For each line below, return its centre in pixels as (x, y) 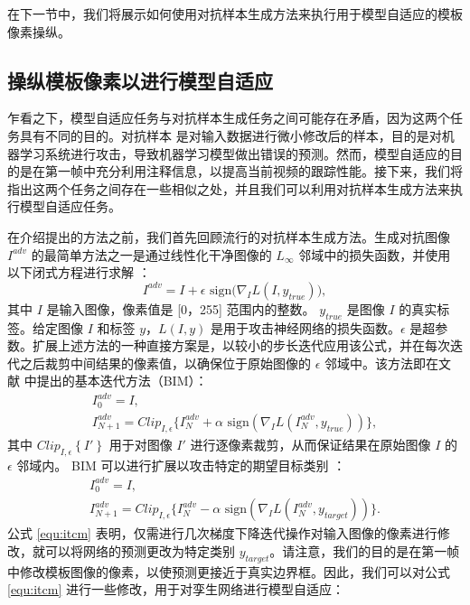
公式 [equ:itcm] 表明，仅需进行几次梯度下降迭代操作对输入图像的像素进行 (222, 533)
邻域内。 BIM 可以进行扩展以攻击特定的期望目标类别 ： (181, 465)
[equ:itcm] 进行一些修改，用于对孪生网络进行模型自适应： (176, 589)
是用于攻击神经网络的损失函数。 (306, 327)
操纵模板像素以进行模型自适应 (140, 80)
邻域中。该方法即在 (382, 363)
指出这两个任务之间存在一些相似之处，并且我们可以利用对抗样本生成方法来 (229, 188)
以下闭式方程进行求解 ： (79, 272)
